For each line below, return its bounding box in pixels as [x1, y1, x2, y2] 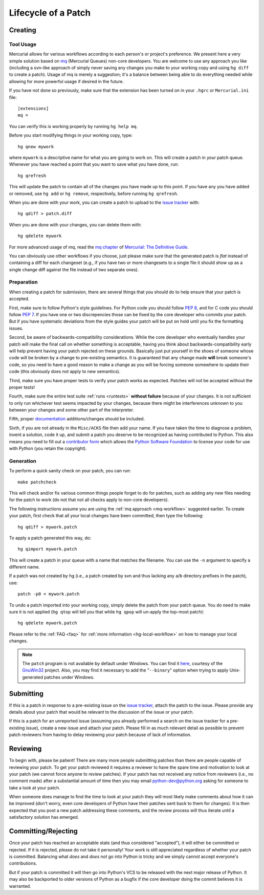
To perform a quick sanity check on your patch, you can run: [9, 468, 132, 474]
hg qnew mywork [18, 144, 54, 149]
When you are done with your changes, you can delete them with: [9, 221, 142, 227]
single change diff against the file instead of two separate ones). [9, 266, 139, 272]
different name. [9, 564, 40, 570]
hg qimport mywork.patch [18, 546, 77, 552]
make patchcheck [18, 479, 57, 485]
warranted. [9, 883, 31, 889]
